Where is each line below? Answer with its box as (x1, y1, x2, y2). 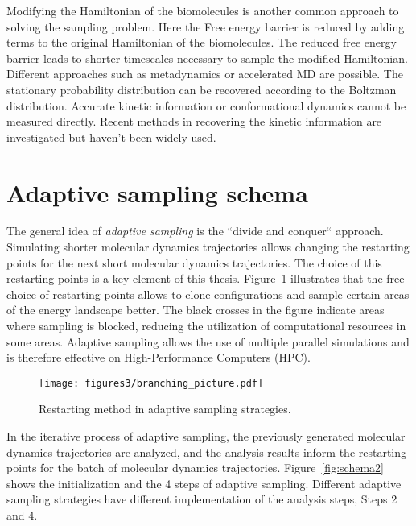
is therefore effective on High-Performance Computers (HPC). (6, 349, 311, 366)
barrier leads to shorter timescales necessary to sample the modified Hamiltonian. (6, 49, 408, 66)
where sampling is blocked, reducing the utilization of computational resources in (6, 317, 406, 334)
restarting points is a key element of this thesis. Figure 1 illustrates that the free (6, 270, 405, 287)
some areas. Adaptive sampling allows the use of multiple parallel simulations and (6, 333, 410, 350)
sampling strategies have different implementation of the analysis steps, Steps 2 (6, 491, 397, 507)
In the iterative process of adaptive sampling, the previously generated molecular (6, 428, 406, 445)
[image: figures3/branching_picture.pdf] (39, 377, 264, 389)
